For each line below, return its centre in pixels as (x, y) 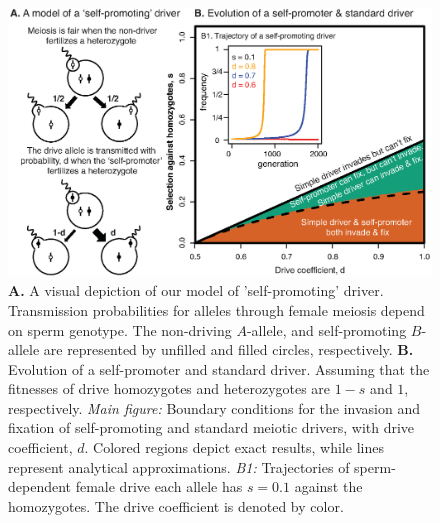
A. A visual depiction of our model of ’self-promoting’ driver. (196, 290)
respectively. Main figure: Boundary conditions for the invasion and (214, 407)
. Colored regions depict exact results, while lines (234, 447)
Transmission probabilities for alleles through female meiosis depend (216, 309)
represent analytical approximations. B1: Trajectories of (179, 466)
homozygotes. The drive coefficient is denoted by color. (176, 505)
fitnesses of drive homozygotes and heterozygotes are (169, 388)
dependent (40, 486)
